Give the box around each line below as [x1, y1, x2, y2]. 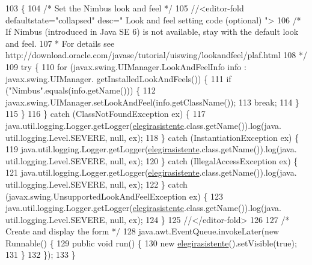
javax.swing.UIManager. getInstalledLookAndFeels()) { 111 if [5, 72, 231, 85]
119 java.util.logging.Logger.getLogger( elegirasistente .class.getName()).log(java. [5, 143, 297, 155]
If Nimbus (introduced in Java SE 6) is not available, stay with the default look [5, 25, 299, 38]
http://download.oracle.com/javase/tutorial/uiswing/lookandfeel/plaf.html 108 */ [5, 49, 307, 61]
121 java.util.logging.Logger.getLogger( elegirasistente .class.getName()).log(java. [5, 166, 297, 179]
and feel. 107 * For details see [5, 37, 115, 49]
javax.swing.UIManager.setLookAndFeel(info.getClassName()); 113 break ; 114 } [5, 95, 299, 108]
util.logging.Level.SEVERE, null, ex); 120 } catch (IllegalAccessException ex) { [5, 154, 298, 167]
